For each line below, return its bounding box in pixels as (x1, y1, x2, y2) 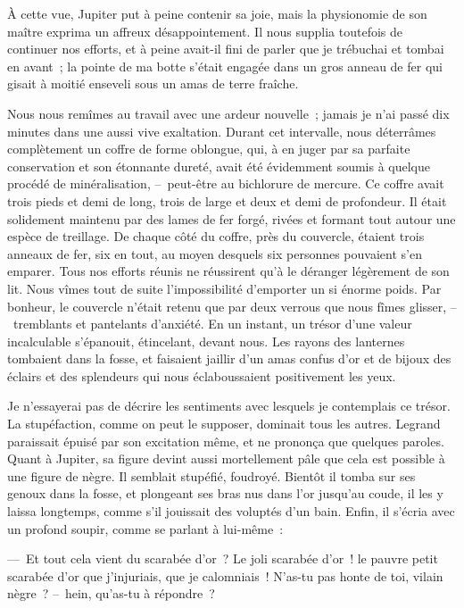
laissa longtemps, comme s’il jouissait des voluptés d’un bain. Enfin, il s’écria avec (7, 502, 455, 521)
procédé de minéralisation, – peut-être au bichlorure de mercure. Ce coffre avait (7, 174, 444, 193)
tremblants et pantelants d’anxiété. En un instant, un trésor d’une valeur (12, 314, 412, 333)
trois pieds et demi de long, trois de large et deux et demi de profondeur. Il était (7, 191, 447, 210)
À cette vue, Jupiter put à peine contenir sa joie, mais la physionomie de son (7, 4, 427, 22)
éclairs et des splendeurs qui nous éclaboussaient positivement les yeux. (7, 366, 396, 385)
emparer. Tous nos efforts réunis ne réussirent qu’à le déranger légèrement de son (7, 262, 450, 280)
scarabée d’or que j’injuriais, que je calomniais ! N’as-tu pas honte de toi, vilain (7, 566, 443, 585)
